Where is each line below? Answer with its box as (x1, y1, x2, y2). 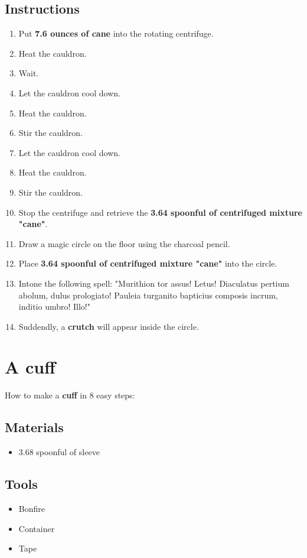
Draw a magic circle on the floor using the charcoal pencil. (18, 237, 230, 249)
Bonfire (18, 502, 45, 515)
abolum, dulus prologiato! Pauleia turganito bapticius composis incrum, (18, 288, 278, 301)
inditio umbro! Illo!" (18, 300, 90, 313)
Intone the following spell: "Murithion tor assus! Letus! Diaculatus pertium (18, 277, 289, 289)
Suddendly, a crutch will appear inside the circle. (18, 320, 199, 332)
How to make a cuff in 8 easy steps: (5, 389, 135, 401)
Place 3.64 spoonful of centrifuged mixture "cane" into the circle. (18, 257, 277, 270)
